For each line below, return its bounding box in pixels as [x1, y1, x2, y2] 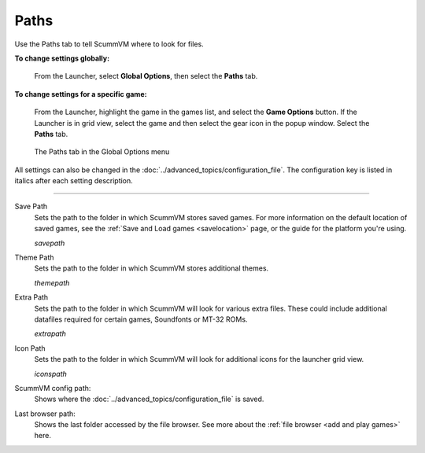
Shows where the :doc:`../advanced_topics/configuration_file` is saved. [34, 394, 264, 404]
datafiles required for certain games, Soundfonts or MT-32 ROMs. [34, 315, 248, 324]
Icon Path [14, 343, 46, 353]
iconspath [34, 369, 67, 378]
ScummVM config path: [14, 383, 91, 392]
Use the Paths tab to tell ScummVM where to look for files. [14, 39, 204, 49]
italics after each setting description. [14, 176, 133, 186]
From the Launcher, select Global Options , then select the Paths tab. [34, 72, 258, 81]
